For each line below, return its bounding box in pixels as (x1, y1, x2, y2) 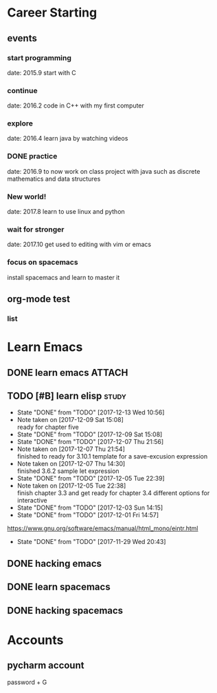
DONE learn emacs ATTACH (7, 367, 128, 379)
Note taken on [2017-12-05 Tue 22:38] (16, 481, 126, 490)
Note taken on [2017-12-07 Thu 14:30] (16, 460, 126, 468)
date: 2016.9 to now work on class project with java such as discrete (7, 167, 201, 175)
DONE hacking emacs (7, 557, 102, 570)
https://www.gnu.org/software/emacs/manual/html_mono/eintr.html (7, 524, 198, 532)
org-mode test (7, 293, 71, 305)
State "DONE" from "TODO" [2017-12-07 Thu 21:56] (16, 438, 164, 446)
